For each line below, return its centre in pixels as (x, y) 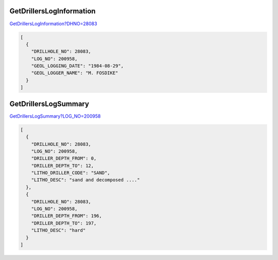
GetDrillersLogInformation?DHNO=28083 (53, 24)
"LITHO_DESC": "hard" (58, 230)
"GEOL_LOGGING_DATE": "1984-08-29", (77, 66)
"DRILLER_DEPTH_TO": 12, (63, 165)
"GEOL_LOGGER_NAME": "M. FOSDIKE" (75, 73)
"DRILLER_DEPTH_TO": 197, (64, 223)
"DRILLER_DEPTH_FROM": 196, (67, 216)
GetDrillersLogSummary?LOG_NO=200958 (55, 116)
